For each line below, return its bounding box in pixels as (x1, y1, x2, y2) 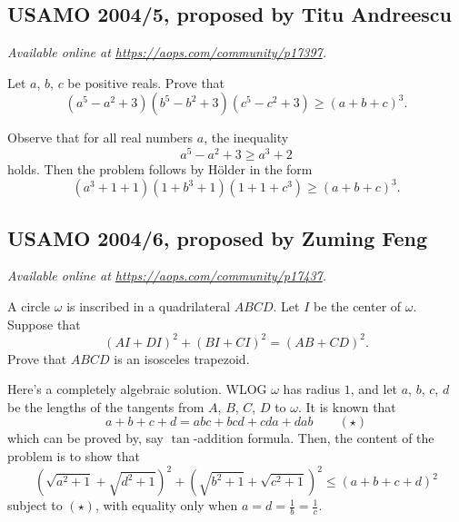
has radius (283, 379, 341, 399)
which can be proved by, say (7, 428, 165, 448)
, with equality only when (95, 496, 238, 515)
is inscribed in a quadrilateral (66, 296, 231, 315)
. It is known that (298, 397, 396, 416)
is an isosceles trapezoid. (114, 349, 250, 368)
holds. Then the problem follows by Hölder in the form (7, 160, 313, 179)
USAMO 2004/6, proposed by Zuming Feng (7, 223, 428, 251)
